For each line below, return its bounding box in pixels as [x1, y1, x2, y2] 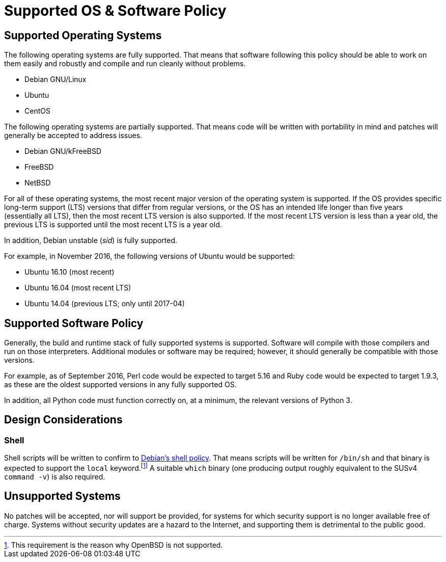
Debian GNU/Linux [24, 75, 87, 84]
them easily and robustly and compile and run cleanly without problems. [4, 59, 246, 68]
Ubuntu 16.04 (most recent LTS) [24, 283, 131, 292]
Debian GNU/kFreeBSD [24, 147, 102, 156]
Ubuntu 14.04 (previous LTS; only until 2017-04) [24, 299, 185, 308]
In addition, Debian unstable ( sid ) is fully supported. [4, 236, 178, 245]
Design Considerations [4, 413, 123, 426]
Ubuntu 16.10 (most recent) [24, 267, 115, 277]
